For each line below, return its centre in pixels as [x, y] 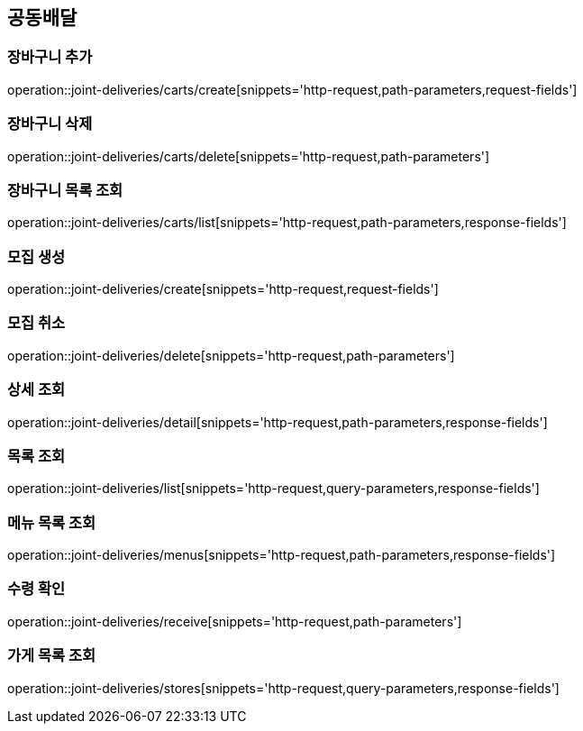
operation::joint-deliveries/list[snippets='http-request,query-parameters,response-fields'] [273, 489]
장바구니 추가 [50, 57]
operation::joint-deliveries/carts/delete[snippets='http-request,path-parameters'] [249, 156]
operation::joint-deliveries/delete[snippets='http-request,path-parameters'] [231, 355]
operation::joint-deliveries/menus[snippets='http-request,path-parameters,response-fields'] [282, 555]
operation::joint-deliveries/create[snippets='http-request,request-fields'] [223, 289]
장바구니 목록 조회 [65, 190]
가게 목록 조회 [52, 656]
